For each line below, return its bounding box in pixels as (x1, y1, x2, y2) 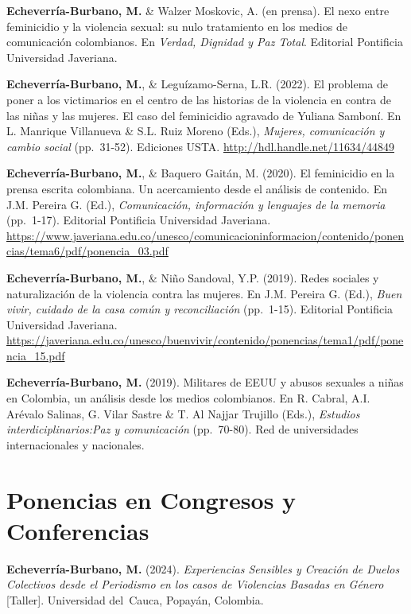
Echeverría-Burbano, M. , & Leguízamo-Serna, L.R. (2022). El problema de (6, 76, 388, 92)
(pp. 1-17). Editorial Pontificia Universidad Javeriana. (6, 212, 271, 228)
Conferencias (6, 514, 149, 546)
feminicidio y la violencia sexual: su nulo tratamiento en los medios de (6, 17, 347, 34)
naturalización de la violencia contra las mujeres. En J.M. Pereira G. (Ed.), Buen (6, 285, 402, 301)
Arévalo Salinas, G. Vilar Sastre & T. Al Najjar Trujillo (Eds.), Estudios (6, 405, 360, 422)
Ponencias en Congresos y (6, 483, 297, 515)
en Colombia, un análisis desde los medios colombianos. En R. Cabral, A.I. (6, 390, 370, 406)
